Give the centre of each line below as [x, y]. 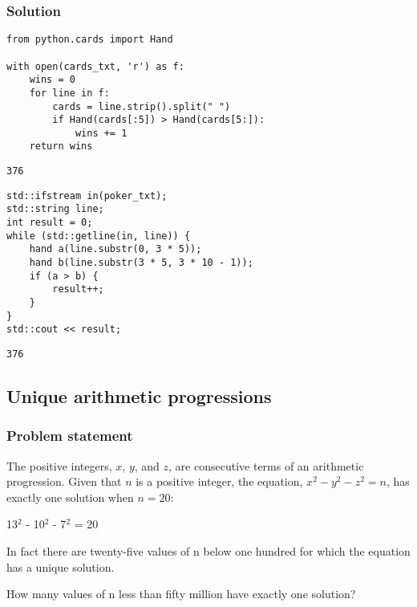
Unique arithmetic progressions [139, 396]
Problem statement [70, 436]
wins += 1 [101, 133]
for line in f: [69, 93]
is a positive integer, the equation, [219, 481]
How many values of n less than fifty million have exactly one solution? [181, 594]
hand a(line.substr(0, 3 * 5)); [115, 249]
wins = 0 [52, 80]
